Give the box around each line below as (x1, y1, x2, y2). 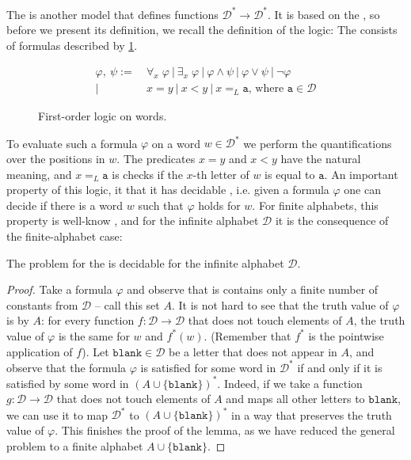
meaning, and (6, 165, 72, 182)
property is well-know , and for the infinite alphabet (6, 212, 259, 229)
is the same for (58, 327, 130, 344)
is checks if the (112, 165, 183, 182)
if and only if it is (297, 359, 382, 375)
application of (6, 343, 73, 359)
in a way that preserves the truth (231, 406, 392, 423)
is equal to (264, 165, 315, 182)
